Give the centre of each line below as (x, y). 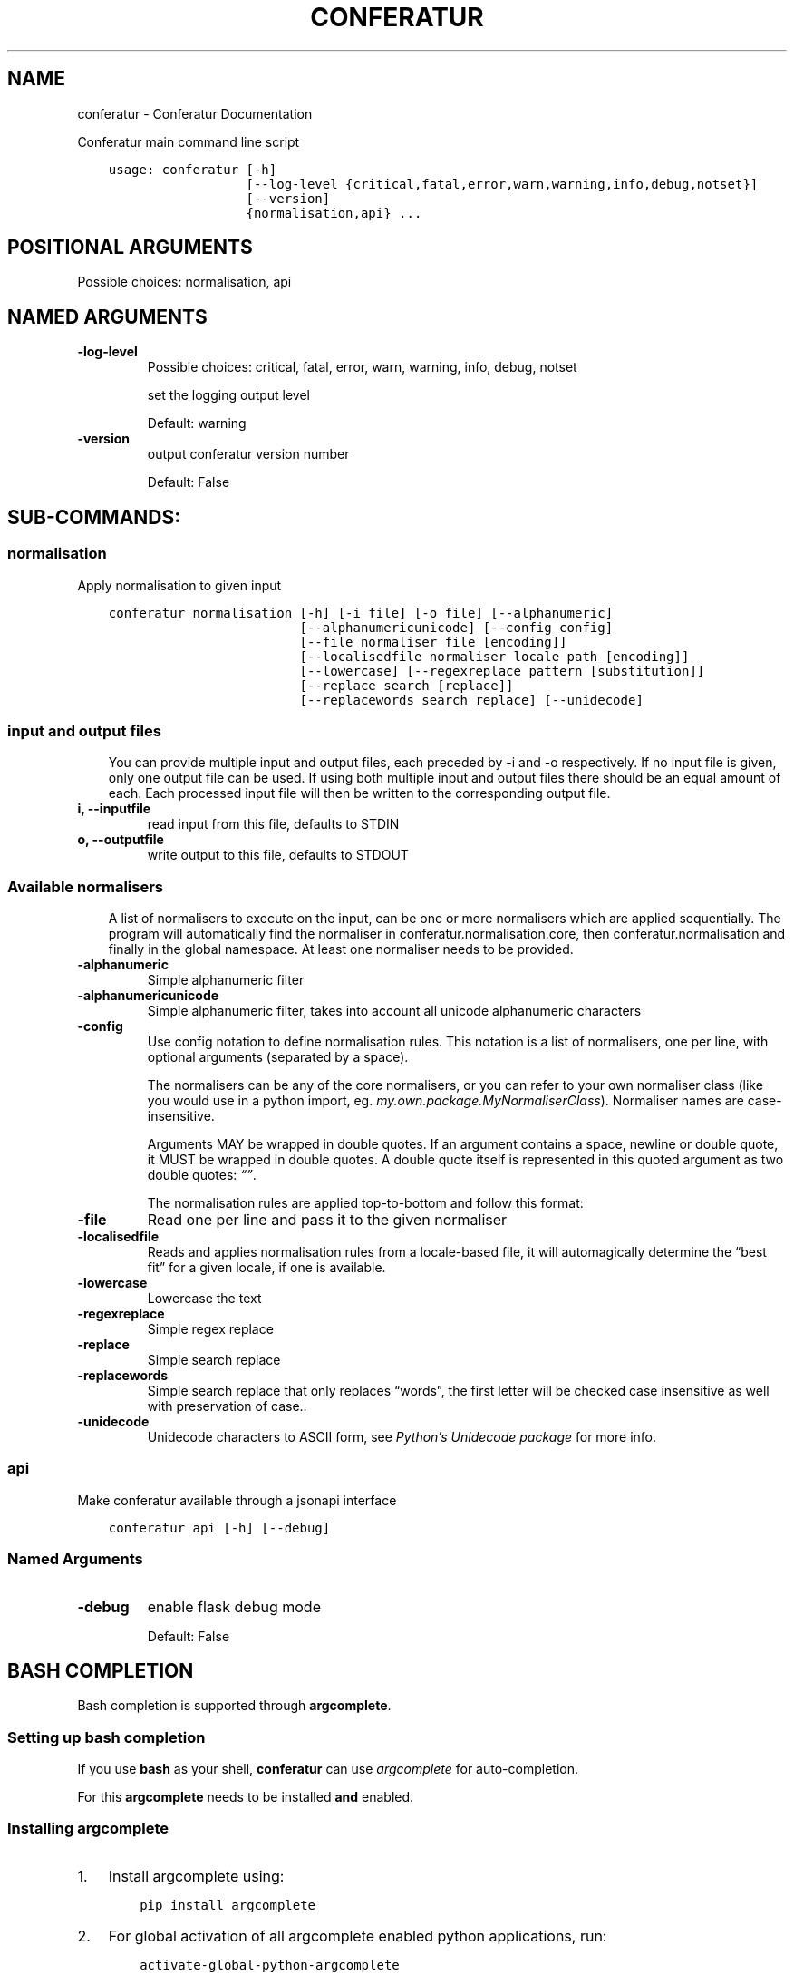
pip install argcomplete (228, 1905)
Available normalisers (86, 886)
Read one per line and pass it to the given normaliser (327, 1220)
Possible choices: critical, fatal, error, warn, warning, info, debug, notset (362, 367)
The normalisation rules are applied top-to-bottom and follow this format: (365, 1203)
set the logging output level (229, 395)
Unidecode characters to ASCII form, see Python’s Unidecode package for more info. (402, 1437)
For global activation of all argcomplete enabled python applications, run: (358, 1936)
